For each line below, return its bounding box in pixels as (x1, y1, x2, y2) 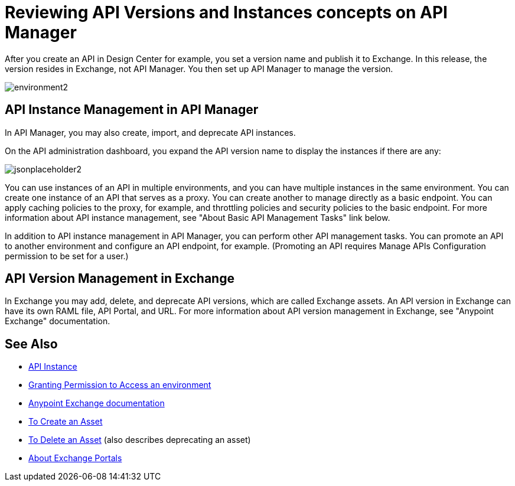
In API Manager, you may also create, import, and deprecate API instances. (5, 127, 296, 138)
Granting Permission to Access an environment (28, 380, 211, 390)
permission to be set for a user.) (5, 250, 129, 261)
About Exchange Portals (28, 453, 122, 464)
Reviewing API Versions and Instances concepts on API (5, 2, 448, 22)
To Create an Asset (28, 416, 103, 427)
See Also (5, 336, 58, 351)
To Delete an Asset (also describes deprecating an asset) (28, 435, 251, 445)
